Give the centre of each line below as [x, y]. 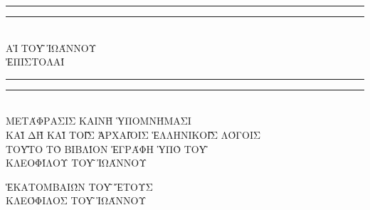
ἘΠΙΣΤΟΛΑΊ [35, 62]
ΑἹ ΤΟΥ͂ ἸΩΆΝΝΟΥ [51, 47]
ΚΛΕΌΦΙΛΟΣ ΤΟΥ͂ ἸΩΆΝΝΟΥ [76, 200]
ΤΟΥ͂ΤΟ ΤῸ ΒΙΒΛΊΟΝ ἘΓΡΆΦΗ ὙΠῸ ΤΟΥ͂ [106, 148]
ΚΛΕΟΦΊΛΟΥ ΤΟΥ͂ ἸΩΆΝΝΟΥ [76, 163]
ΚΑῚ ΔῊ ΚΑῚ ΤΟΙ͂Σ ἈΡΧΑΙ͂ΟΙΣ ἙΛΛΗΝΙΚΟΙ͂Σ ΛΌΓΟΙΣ [133, 134]
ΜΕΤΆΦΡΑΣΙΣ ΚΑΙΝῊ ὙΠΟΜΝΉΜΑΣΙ [99, 121]
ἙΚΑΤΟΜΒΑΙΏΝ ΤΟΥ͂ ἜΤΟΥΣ [79, 186]
